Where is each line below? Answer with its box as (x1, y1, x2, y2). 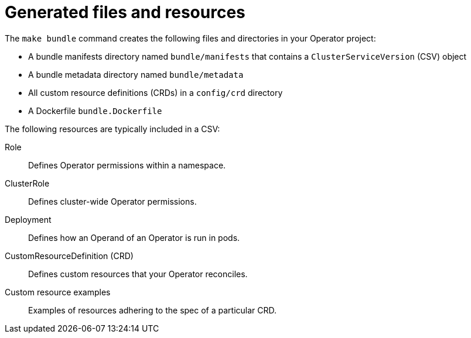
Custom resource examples (5, 287, 111, 297)
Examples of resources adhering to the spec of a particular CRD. (28, 305, 277, 315)
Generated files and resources (5, 2, 245, 22)
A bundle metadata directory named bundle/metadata (28, 69, 244, 80)
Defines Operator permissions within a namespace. (28, 160, 226, 170)
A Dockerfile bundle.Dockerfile (28, 105, 162, 116)
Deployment (5, 214, 52, 225)
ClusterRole (5, 178, 50, 188)
